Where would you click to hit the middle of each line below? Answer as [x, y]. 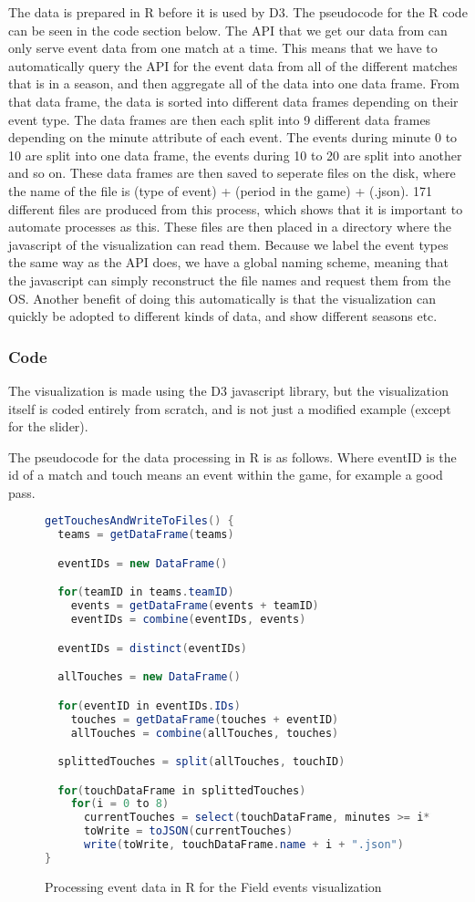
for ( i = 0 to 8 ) [120, 804]
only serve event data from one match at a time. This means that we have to [223, 48]
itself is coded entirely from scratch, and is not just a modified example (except [230, 408]
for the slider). [48, 426]
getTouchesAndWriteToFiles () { [139, 521]
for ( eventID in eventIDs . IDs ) [149, 705]
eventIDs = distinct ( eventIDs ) [152, 648]
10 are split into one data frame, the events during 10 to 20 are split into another [235, 155]
